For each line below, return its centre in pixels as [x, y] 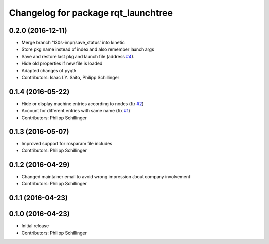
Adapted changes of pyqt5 [49, 70]
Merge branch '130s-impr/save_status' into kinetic [73, 43]
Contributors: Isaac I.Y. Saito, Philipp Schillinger [70, 78]
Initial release [35, 226]
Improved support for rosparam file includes [67, 143]
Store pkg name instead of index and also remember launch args [88, 49]
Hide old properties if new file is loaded [62, 63]
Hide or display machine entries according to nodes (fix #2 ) [83, 103]
